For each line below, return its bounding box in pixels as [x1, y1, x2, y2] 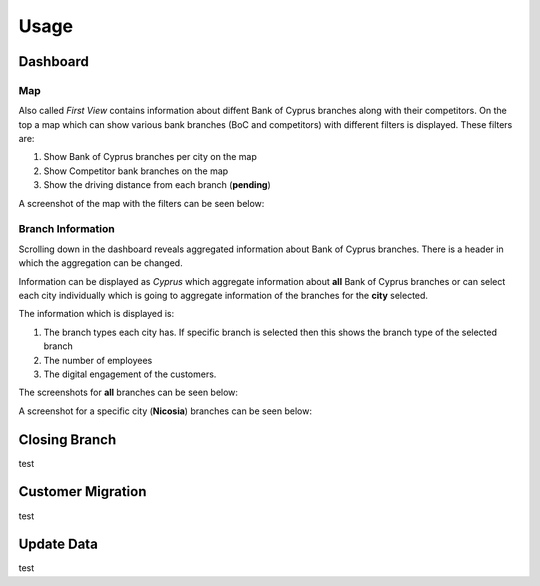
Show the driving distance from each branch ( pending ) [43, 179, 272, 191]
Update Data [18, 536, 99, 553]
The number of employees [43, 354, 153, 366]
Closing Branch [18, 431, 117, 448]
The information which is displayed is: [18, 308, 175, 320]
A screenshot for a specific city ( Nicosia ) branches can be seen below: [18, 405, 312, 417]
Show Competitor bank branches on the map [43, 165, 229, 177]
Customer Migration [18, 483, 147, 500]
